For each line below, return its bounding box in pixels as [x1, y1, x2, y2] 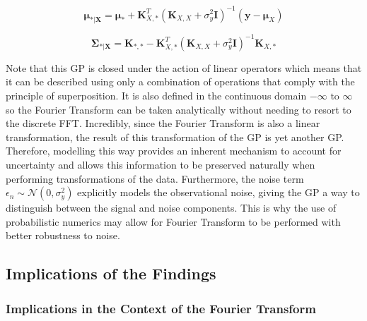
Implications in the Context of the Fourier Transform [6, 299, 316, 317]
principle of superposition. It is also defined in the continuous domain [6, 87, 307, 102]
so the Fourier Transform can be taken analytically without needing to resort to [6, 102, 351, 116]
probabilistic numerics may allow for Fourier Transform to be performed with [6, 214, 341, 229]
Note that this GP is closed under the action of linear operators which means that [6, 60, 362, 75]
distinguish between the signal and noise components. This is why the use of [6, 200, 337, 215]
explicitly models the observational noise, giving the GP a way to [77, 185, 360, 200]
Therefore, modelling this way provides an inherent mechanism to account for [6, 143, 342, 158]
